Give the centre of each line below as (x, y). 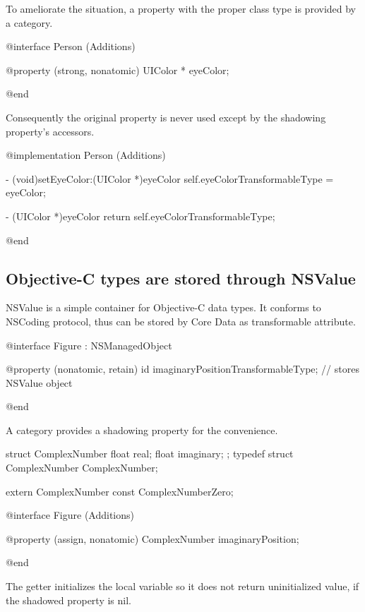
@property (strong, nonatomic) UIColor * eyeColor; (118, 70)
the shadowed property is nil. (68, 600)
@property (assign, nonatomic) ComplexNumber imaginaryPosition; (152, 538)
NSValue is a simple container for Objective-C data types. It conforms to (163, 307)
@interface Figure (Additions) (70, 515)
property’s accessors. (50, 131)
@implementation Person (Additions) (86, 155)
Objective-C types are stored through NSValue (181, 278)
